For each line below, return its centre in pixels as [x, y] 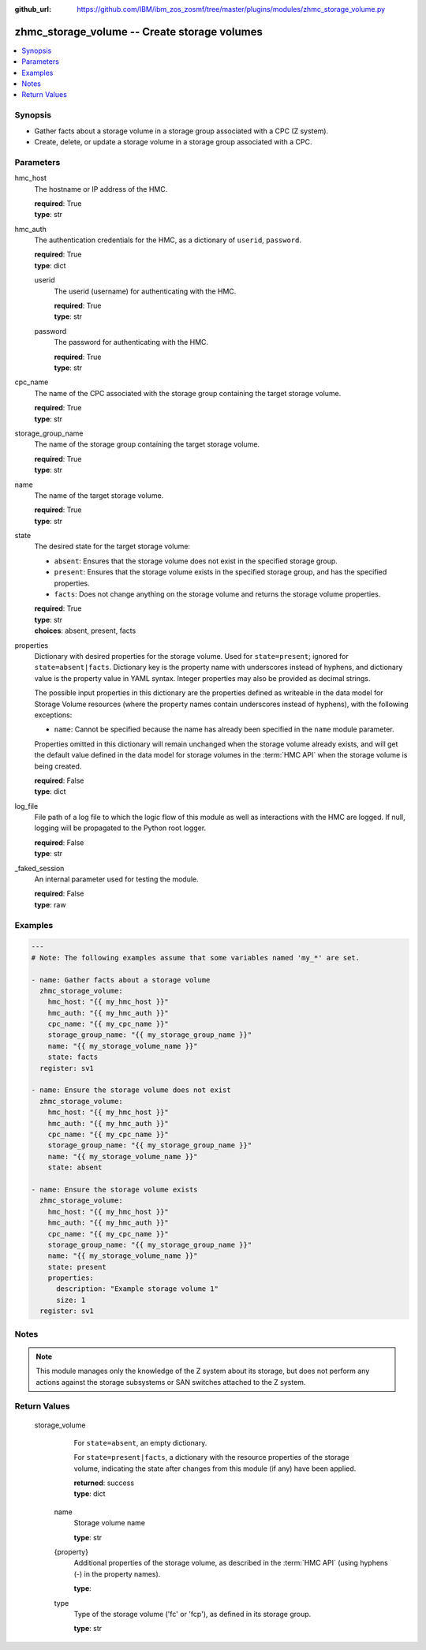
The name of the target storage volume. [99, 495]
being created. [58, 766]
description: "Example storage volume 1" [137, 1289]
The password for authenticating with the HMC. [131, 342]
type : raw [50, 904]
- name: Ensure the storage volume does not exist [131, 1090]
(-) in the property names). [117, 1573]
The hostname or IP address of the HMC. [101, 189]
